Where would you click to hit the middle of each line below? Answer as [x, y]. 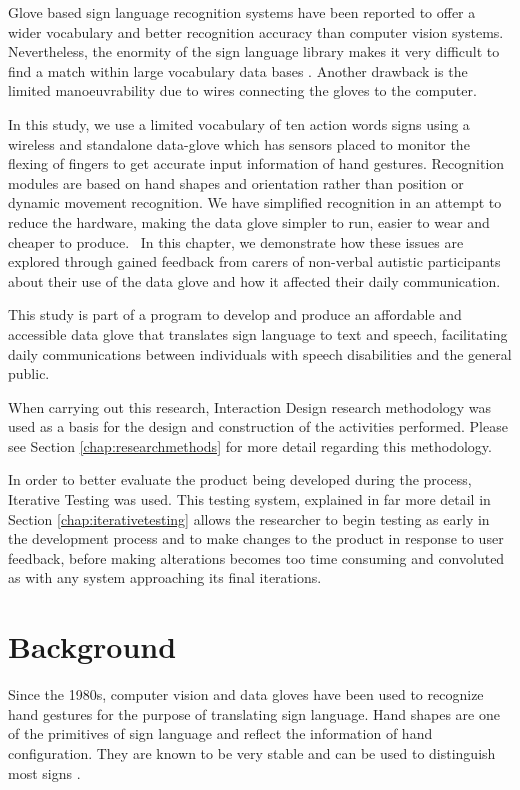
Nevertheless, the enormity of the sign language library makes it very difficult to [254, 51]
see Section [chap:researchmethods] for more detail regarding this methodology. [250, 445]
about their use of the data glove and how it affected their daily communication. [254, 280]
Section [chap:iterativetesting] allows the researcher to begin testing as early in [249, 518]
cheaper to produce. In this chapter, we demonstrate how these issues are [236, 241]
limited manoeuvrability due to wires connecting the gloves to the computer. [242, 90]
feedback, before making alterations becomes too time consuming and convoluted [256, 557]
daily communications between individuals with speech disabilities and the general [260, 353]
